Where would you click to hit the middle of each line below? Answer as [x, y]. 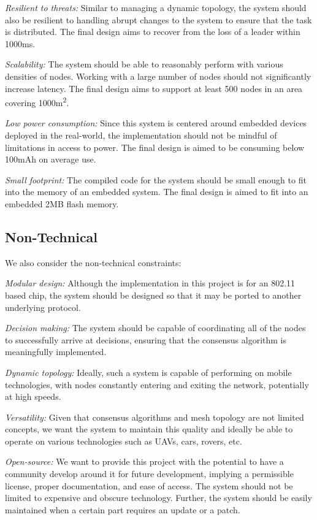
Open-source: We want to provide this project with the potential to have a [144, 461]
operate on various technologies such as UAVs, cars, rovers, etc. [124, 441]
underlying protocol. [43, 307]
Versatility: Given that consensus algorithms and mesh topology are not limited [155, 417]
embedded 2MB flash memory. [62, 203]
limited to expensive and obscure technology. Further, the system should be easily [158, 498]
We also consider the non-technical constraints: [93, 262]
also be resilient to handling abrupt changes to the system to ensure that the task [158, 19]
